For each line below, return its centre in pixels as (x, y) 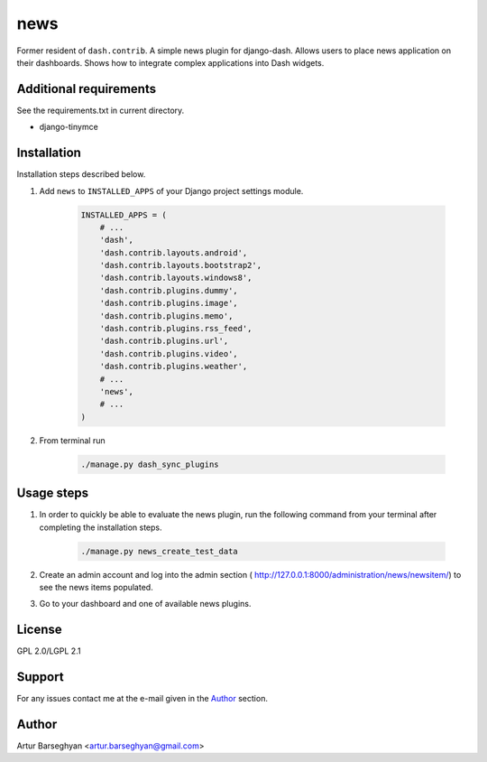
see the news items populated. (96, 587)
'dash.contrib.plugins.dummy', (169, 290)
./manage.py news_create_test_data (159, 551)
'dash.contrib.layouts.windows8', (176, 278)
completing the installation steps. (101, 527)
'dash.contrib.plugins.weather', (174, 367)
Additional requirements (87, 89)
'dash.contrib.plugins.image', (169, 303)
